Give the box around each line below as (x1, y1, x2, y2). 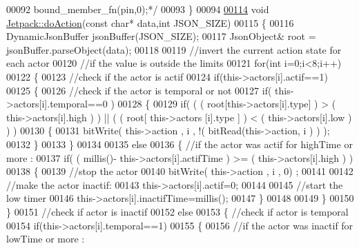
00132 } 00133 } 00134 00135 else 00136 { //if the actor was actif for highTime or (6, 136, 353, 151)
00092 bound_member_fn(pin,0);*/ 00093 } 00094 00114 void (6, 2, 269, 16)
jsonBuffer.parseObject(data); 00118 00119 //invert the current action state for (6, 42, 342, 56)
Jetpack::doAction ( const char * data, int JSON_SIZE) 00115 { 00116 (6, 15, 294, 30)
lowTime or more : (6, 231, 85, 246)
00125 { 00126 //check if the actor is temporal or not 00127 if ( (6, 83, 272, 97)
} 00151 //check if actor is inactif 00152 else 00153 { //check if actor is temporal (6, 204, 349, 218)
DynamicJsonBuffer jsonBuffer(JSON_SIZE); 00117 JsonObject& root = (6, 29, 316, 43)
